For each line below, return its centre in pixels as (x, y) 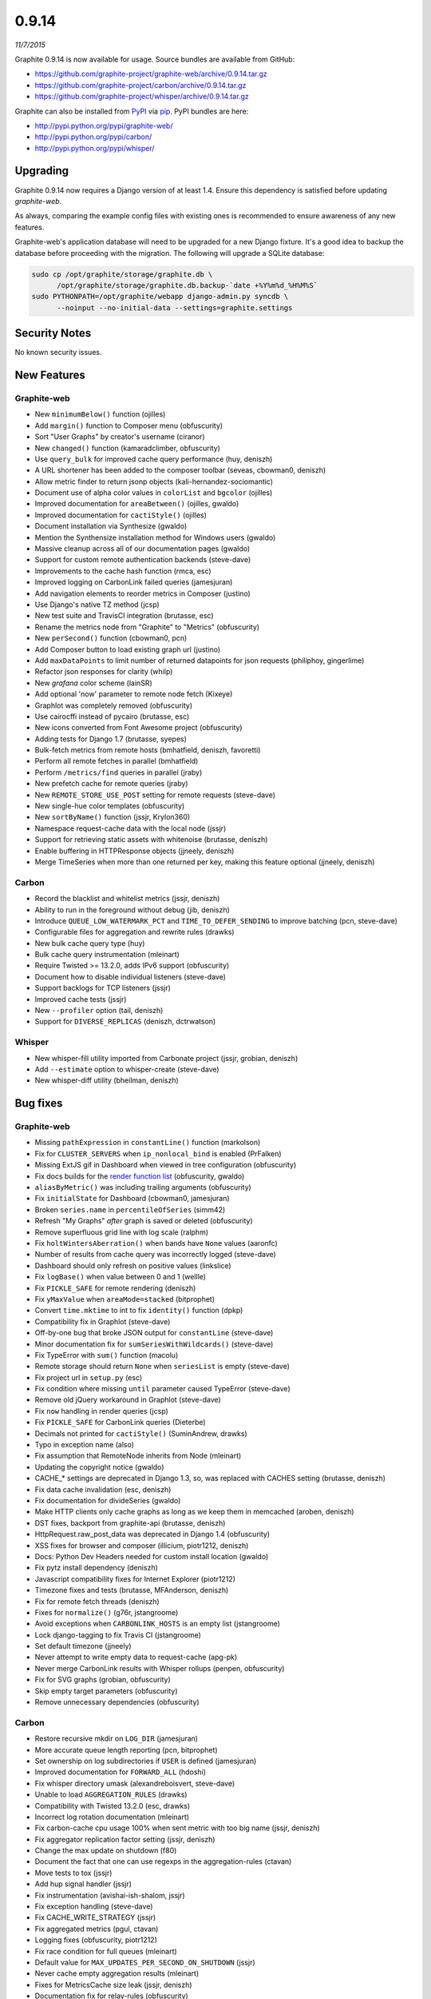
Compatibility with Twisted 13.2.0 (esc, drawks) (113, 1805)
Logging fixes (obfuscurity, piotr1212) (96, 1940)
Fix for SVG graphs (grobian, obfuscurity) (103, 1680)
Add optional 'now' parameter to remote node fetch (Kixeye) (134, 694)
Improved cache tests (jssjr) (81, 999)
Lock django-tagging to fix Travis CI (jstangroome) (118, 1634)
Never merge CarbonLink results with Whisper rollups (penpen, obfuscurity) (160, 1668)
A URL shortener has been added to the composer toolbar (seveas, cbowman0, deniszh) (180, 470)
